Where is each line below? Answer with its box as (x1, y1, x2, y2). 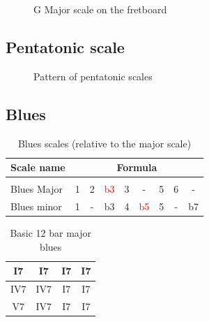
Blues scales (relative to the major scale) (17, 136, 192, 150)
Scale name (10, 160, 65, 175)
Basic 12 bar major (10, 226, 92, 240)
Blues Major (10, 182, 63, 196)
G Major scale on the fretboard (33, 2, 167, 16)
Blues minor (10, 199, 62, 214)
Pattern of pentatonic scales (33, 68, 153, 83)
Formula (116, 160, 157, 175)
